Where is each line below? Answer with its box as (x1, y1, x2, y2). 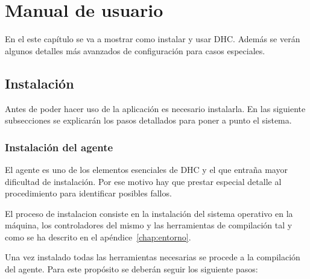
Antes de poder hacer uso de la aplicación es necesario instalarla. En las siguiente (5, 102, 306, 114)
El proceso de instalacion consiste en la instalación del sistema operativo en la (5, 207, 293, 219)
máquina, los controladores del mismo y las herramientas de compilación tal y (5, 219, 293, 231)
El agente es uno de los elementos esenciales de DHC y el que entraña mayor (5, 163, 288, 175)
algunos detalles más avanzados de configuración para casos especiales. (5, 44, 265, 57)
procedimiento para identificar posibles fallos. (5, 187, 172, 199)
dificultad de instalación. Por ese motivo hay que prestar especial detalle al (5, 175, 282, 187)
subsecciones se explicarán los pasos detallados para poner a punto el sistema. (5, 114, 292, 127)
